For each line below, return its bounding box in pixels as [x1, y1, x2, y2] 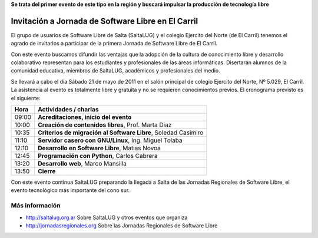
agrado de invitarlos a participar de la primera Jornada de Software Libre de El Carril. [11, 40, 218, 47]
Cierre [38, 167, 56, 176]
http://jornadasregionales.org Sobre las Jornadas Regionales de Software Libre [25, 222, 218, 229]
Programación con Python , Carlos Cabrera [38, 152, 158, 160]
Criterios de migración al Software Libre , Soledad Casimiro [38, 128, 204, 137]
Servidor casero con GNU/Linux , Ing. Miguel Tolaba [38, 136, 183, 144]
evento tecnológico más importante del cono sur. [11, 187, 130, 194]
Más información [11, 201, 61, 210]
